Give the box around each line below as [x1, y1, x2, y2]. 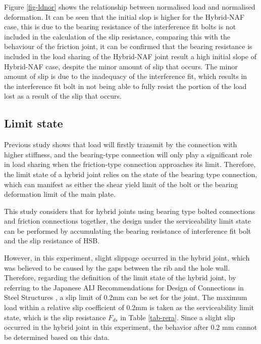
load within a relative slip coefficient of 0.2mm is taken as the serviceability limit [4, 302, 254, 313]
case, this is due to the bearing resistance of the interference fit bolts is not [4, 21, 236, 32]
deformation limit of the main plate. [4, 189, 116, 199]
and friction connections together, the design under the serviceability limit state [4, 216, 251, 226]
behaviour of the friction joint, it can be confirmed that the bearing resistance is [4, 41, 252, 52]
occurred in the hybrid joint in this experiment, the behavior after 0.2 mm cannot [4, 322, 257, 332]
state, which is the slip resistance [4, 312, 106, 322]
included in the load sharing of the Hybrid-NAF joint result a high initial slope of [4, 51, 256, 61]
